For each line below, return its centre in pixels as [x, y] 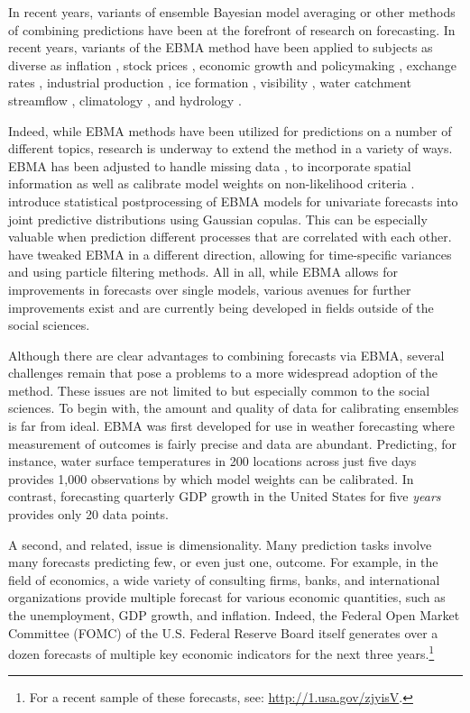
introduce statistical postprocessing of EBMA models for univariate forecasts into [233, 201]
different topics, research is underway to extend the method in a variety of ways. [230, 148]
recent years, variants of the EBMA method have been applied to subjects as [221, 47]
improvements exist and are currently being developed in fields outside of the [221, 307]
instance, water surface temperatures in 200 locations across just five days [212, 461]
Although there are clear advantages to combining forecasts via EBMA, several [226, 355]
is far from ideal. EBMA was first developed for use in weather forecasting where [231, 426]
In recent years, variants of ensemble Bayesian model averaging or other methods [232, 12]
